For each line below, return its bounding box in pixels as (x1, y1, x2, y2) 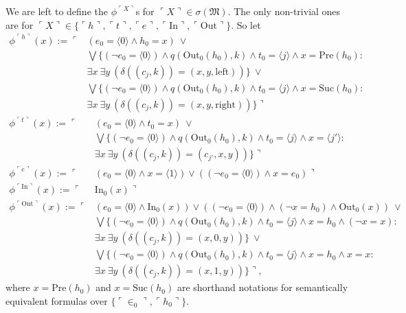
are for (5, 17, 34, 32)
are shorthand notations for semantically (177, 280, 348, 294)
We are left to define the (5, 4, 108, 18)
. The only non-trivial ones (227, 4, 341, 18)
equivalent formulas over (5, 293, 108, 308)
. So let (231, 17, 261, 32)
